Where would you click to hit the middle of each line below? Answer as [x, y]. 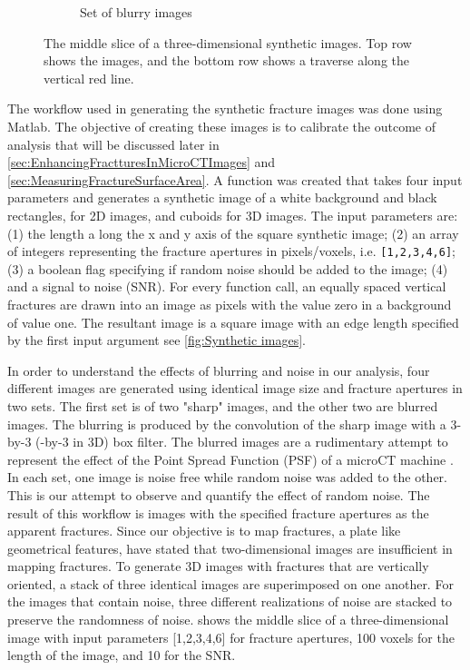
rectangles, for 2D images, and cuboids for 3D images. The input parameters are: [233, 215]
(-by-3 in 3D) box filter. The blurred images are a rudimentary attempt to [242, 442]
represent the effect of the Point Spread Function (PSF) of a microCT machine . [230, 459]
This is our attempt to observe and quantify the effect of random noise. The [219, 494]
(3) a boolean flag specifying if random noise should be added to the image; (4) [228, 268]
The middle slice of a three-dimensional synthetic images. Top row [228, 42]
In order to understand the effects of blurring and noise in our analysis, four [219, 370]
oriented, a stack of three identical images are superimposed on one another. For [230, 583]
